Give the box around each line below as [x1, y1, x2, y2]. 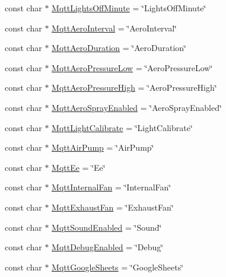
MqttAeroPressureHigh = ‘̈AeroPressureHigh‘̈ [52, 81, 217, 94]
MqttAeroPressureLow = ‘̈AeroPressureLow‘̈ [52, 61, 213, 74]
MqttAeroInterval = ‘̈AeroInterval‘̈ [52, 21, 177, 34]
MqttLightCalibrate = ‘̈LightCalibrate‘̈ [52, 121, 193, 133]
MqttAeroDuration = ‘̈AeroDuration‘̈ [52, 42, 186, 54]
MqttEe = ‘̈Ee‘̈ [52, 161, 106, 173]
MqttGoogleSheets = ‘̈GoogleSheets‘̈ [52, 260, 184, 273]
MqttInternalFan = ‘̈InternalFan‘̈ [52, 181, 171, 193]
